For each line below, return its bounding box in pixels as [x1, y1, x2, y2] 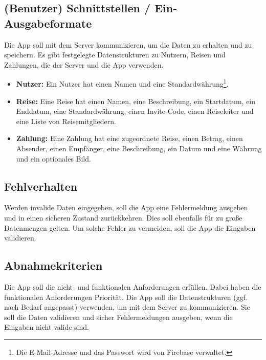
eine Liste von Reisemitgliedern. [16, 115, 116, 126]
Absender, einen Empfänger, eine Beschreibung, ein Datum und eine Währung [16, 143, 262, 153]
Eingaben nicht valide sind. [4, 322, 89, 332]
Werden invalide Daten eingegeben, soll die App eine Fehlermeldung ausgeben [4, 202, 248, 213]
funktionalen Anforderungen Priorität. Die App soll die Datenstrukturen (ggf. [4, 291, 248, 302]
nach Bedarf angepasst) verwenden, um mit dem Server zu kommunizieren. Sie [4, 302, 250, 312]
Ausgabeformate [4, 15, 92, 31]
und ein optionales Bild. [16, 153, 91, 164]
